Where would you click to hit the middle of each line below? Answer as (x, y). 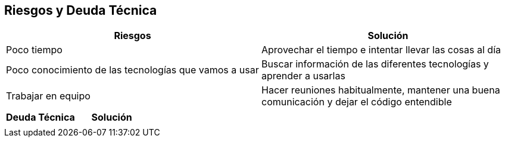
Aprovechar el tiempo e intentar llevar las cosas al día (381, 50)
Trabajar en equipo (48, 96)
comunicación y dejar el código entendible (357, 102)
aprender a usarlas (303, 76)
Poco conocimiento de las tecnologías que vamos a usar (133, 70)
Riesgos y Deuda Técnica (81, 10)
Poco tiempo (34, 50)
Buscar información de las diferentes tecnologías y (375, 64)
